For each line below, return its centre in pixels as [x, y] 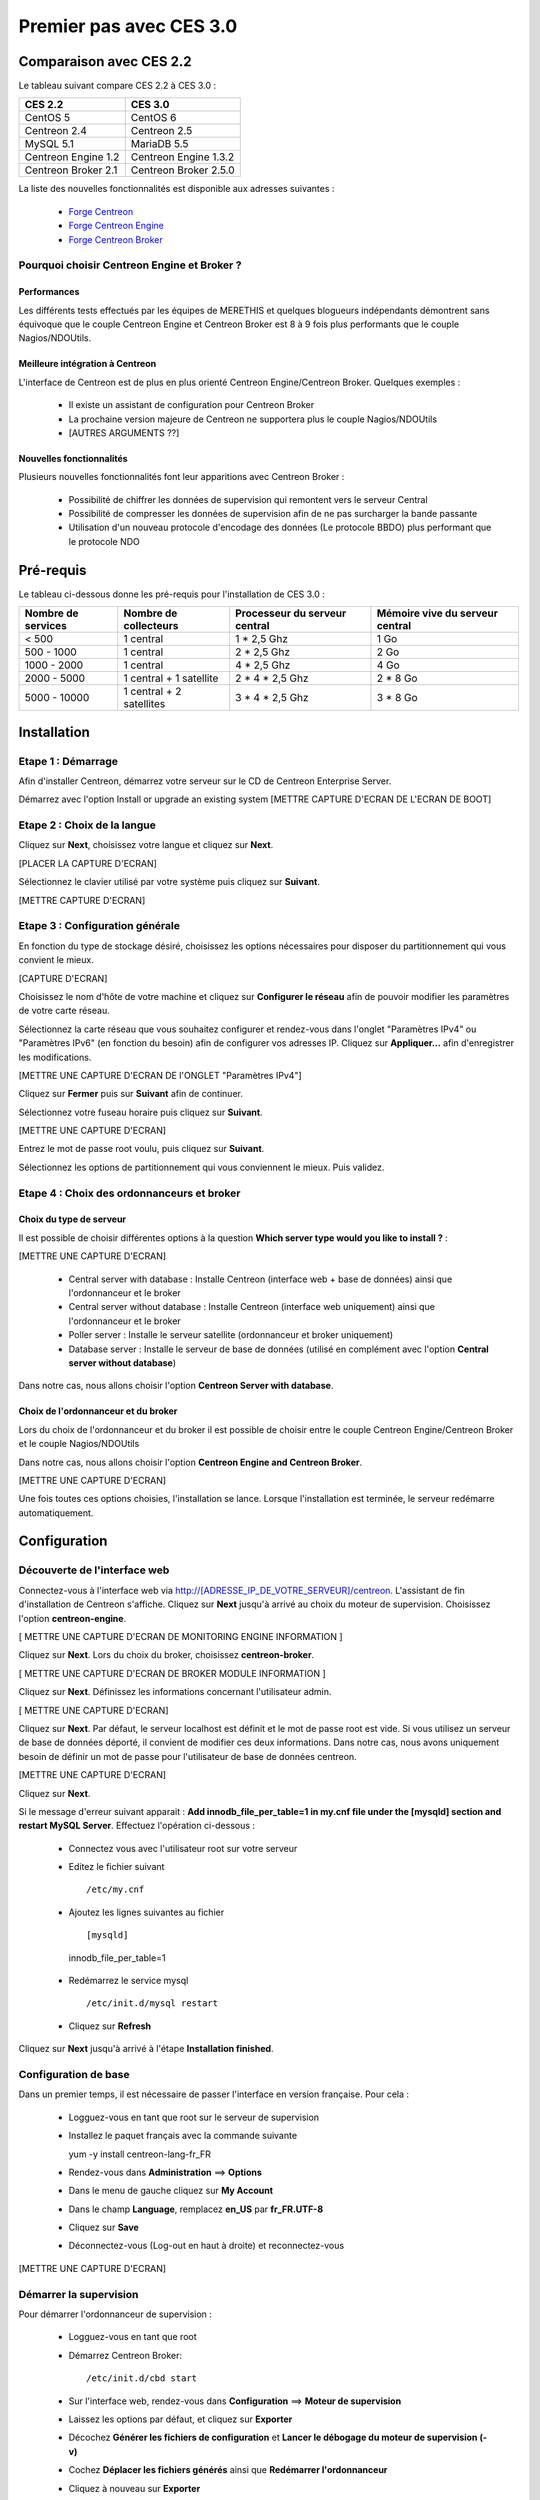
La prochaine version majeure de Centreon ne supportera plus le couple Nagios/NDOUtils [253, 419]
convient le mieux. [56, 960]
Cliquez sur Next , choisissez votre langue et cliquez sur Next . [146, 845]
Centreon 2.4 [55, 131]
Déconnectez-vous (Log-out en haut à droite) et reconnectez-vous [206, 2246]
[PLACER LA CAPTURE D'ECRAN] [87, 863]
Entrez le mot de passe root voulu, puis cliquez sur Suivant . [141, 1149]
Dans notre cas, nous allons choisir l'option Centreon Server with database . [176, 1386]
